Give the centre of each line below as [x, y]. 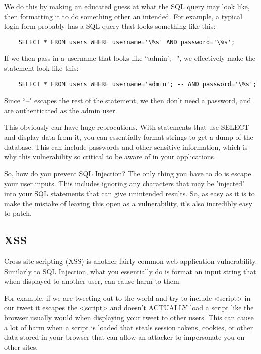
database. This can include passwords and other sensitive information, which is [126, 147]
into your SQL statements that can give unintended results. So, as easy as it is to [129, 193]
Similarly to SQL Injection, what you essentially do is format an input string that [130, 271]
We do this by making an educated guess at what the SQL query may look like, [127, 6]
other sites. [21, 347]
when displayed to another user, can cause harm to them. [93, 281]
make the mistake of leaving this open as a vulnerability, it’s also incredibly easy [128, 203]
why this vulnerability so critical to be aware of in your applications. [110, 157]
